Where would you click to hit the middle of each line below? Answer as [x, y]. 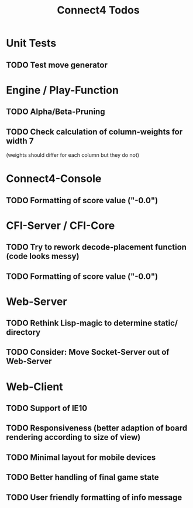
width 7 [20, 141]
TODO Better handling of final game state [82, 477]
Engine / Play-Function [62, 90]
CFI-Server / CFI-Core [61, 225]
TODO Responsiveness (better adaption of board [97, 428]
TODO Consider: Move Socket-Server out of [88, 352]
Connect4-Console [54, 179]
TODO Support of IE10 [47, 408]
